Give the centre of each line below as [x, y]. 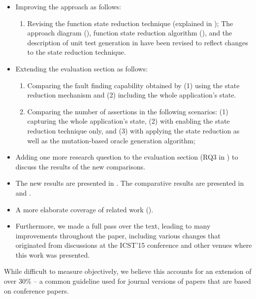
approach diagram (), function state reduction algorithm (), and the [130, 33]
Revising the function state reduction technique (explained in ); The [130, 23]
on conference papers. [36, 290]
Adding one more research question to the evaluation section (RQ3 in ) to [127, 157]
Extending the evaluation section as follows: [81, 68]
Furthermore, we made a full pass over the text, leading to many [113, 226]
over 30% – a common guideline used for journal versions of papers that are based [128, 281]
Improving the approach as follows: [68, 6]
